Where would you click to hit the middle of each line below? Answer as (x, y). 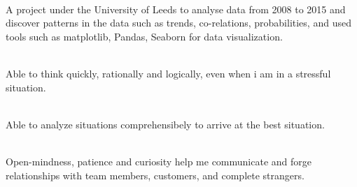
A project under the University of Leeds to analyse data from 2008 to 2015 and (176, 9)
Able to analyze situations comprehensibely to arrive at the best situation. (165, 124)
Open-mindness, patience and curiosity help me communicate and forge (159, 161)
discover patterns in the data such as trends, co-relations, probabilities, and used (178, 23)
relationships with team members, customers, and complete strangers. (155, 175)
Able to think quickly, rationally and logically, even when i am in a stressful (168, 73)
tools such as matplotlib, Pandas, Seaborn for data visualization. (144, 36)
